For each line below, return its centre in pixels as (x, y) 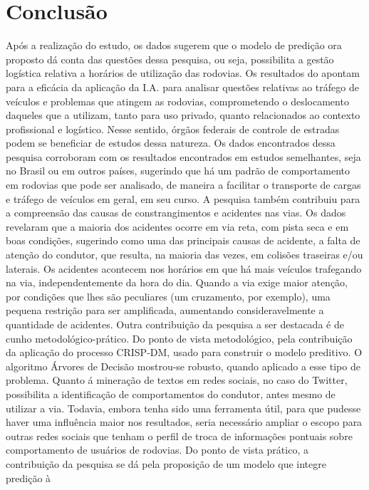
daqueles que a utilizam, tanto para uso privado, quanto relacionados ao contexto (183, 115)
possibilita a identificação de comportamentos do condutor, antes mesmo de (171, 393)
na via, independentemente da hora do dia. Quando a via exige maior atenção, (177, 282)
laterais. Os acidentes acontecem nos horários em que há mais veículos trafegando (184, 268)
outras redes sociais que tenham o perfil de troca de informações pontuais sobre (179, 436)
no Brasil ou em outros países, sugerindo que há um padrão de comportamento (178, 171)
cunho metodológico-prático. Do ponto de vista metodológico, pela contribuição (179, 338)
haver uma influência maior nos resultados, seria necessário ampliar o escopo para (184, 422)
